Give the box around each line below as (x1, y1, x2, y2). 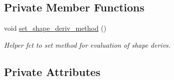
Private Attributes (4, 64, 101, 79)
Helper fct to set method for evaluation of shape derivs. (4, 39, 171, 50)
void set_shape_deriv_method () (4, 23, 107, 33)
